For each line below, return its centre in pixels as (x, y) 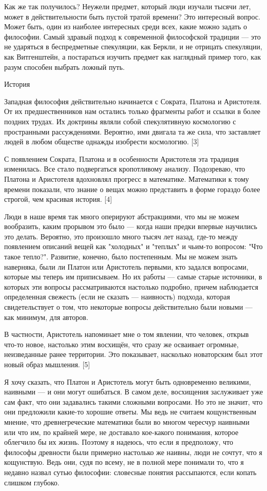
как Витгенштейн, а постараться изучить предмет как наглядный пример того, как (132, 56)
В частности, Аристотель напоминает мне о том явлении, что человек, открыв (127, 334)
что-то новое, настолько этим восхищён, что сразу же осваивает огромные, (121, 344)
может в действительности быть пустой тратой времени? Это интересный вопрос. (132, 16)
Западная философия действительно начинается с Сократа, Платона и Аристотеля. (133, 101)
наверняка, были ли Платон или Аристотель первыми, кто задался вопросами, (126, 266)
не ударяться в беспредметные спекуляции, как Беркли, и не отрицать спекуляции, (133, 46)
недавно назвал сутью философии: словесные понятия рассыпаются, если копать (130, 472)
